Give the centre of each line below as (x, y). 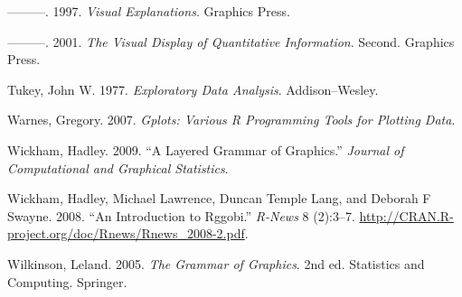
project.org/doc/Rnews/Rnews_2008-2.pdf (126, 233)
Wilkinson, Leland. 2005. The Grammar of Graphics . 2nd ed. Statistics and (216, 263)
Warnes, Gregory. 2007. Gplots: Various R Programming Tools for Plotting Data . (231, 120)
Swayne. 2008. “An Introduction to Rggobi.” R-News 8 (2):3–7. (181, 215)
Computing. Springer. (67, 281)
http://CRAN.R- (406, 215)
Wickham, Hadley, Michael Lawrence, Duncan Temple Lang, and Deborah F (219, 198)
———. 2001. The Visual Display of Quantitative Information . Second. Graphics (231, 41)
